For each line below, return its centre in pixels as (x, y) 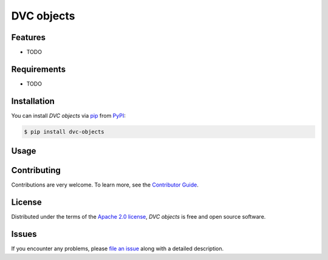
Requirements (39, 69)
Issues (24, 234)
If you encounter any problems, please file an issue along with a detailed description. (118, 248)
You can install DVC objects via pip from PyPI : (68, 115)
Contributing (36, 170)
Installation (33, 101)
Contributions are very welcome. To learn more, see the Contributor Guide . (105, 185)
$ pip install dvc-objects (64, 132)
